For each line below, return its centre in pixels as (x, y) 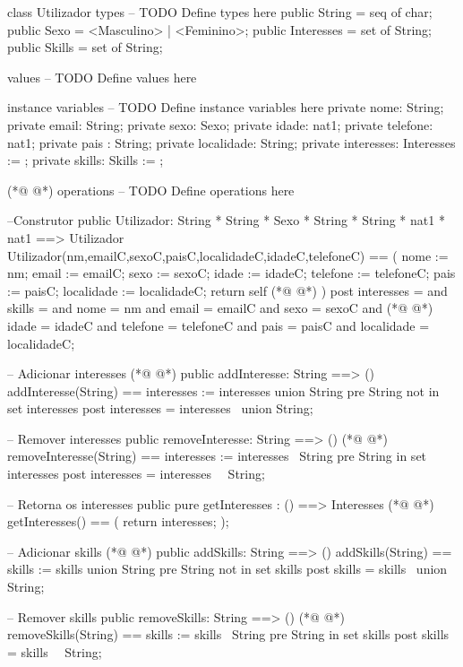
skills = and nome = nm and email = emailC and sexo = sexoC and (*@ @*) (220, 308)
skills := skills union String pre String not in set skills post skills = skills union (227, 569)
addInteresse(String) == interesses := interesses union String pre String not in (223, 390)
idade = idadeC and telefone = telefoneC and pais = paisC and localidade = (219, 325)
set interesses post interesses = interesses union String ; (160, 408)
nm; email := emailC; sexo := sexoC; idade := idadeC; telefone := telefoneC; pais (231, 273)
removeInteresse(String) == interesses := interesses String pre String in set (217, 456)
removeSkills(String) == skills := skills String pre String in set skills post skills (228, 634)
